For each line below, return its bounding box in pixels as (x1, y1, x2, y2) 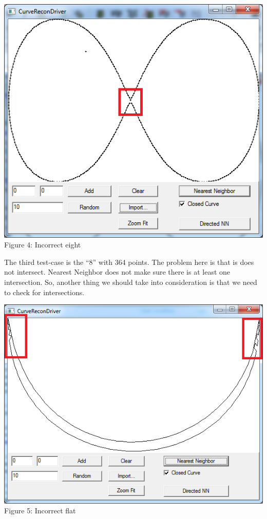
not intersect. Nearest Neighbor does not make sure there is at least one (4, 266, 231, 277)
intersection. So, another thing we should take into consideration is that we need (4, 277, 257, 287)
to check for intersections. (4, 286, 85, 297)
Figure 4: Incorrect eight (4, 239, 81, 250)
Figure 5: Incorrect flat (4, 505, 76, 516)
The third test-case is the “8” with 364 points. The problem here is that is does (4, 256, 254, 267)
